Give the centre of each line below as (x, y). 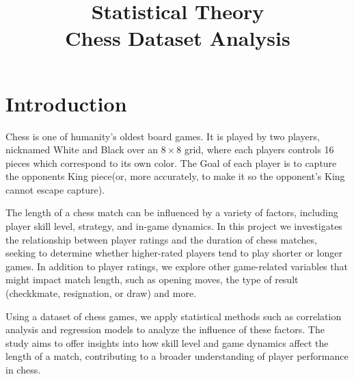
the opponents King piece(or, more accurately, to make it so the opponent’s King (175, 176)
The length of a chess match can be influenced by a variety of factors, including (172, 212)
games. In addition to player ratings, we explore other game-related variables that (177, 266)
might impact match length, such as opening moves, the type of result (152, 279)
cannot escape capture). (55, 189)
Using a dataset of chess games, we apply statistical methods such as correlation (174, 316)
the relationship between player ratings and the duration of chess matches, (161, 239)
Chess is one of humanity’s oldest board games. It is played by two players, (163, 136)
